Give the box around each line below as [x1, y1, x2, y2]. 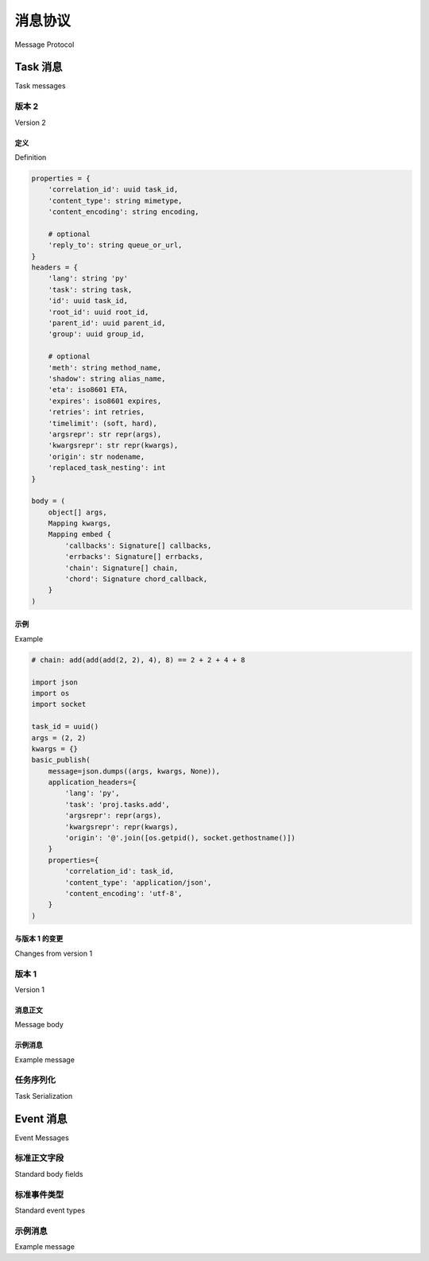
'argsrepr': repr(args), [64, 811, 162, 821]
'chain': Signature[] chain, [64, 563, 179, 572]
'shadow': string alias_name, [48, 374, 166, 383]
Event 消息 [14, 1112, 68, 1125]
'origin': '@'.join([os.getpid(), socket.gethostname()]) [64, 833, 296, 843]
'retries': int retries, [48, 408, 145, 417]
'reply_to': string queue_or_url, [48, 241, 183, 250]
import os [31, 689, 70, 697]
